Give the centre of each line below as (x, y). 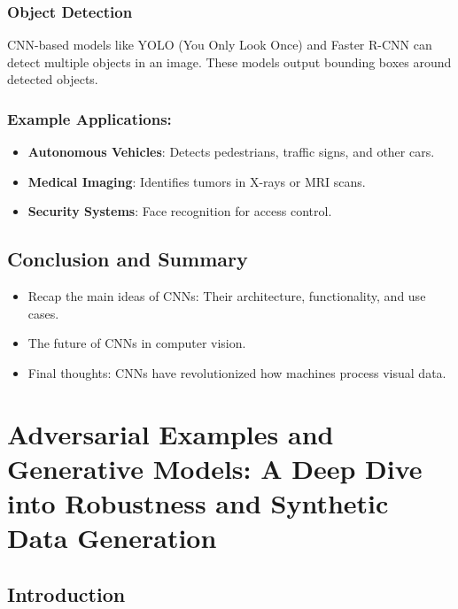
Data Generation (112, 538)
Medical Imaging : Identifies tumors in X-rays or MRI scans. (197, 181)
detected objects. (53, 79)
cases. (43, 313)
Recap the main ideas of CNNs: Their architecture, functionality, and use (227, 296)
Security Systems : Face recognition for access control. (180, 211)
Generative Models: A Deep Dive (215, 468)
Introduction (66, 594)
